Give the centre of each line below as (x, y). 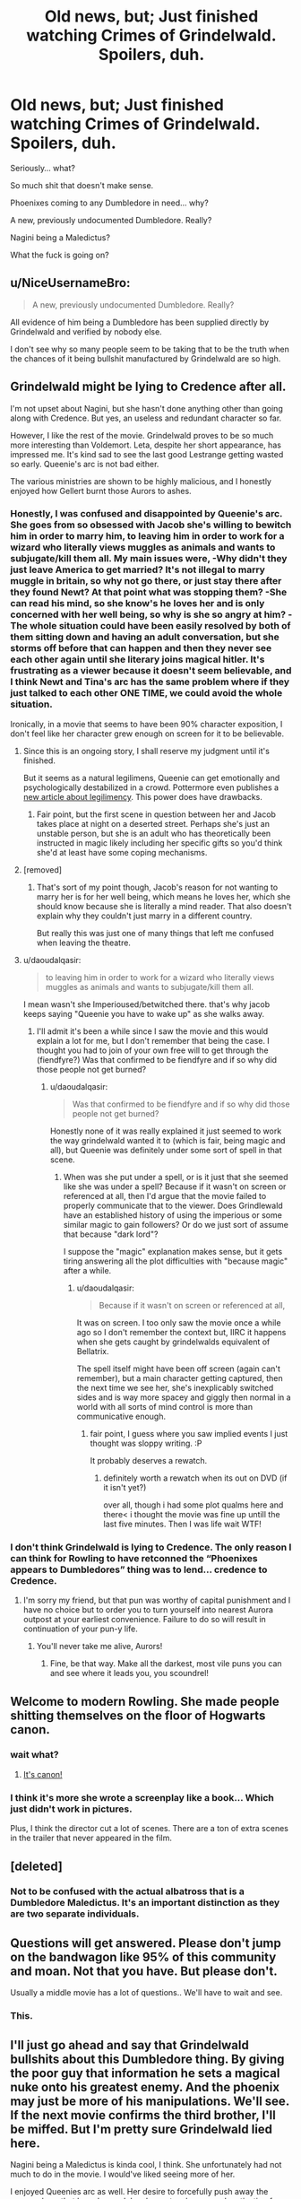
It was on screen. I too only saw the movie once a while (179, 1322)
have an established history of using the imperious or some (173, 1215)
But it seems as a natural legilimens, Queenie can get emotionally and (151, 778)
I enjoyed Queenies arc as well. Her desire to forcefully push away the (139, 2191)
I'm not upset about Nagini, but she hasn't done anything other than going (146, 408)
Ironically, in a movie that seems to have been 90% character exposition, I (146, 724)
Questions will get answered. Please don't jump (146, 1943)
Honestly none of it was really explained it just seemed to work (166, 1131)
